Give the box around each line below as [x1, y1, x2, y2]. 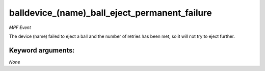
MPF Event [9, 24, 31, 30]
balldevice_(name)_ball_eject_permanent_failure [9, 7, 212, 18]
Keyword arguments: [9, 46, 75, 54]
